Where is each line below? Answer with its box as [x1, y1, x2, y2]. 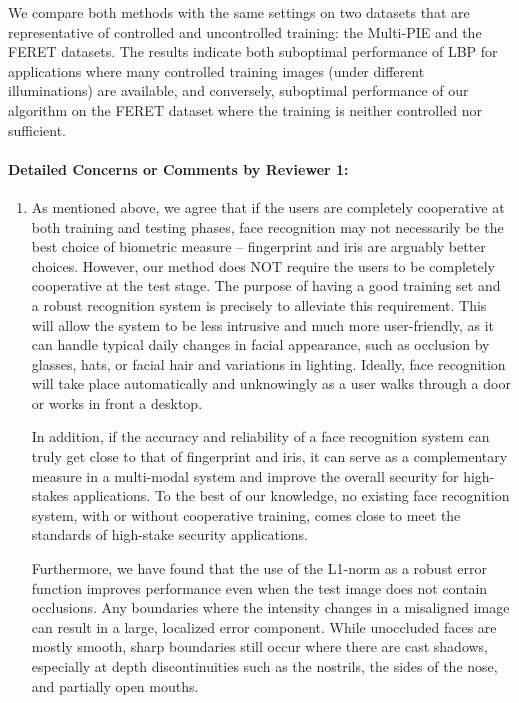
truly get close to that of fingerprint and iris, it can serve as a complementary [31, 446, 508, 467]
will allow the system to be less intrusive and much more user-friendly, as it [31, 314, 495, 335]
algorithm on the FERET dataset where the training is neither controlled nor [8, 99, 483, 120]
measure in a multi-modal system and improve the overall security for [31, 465, 459, 486]
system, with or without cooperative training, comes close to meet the [31, 504, 461, 525]
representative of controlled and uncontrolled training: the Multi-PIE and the [8, 21, 482, 42]
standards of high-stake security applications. [31, 524, 309, 545]
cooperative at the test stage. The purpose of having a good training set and [31, 275, 501, 296]
